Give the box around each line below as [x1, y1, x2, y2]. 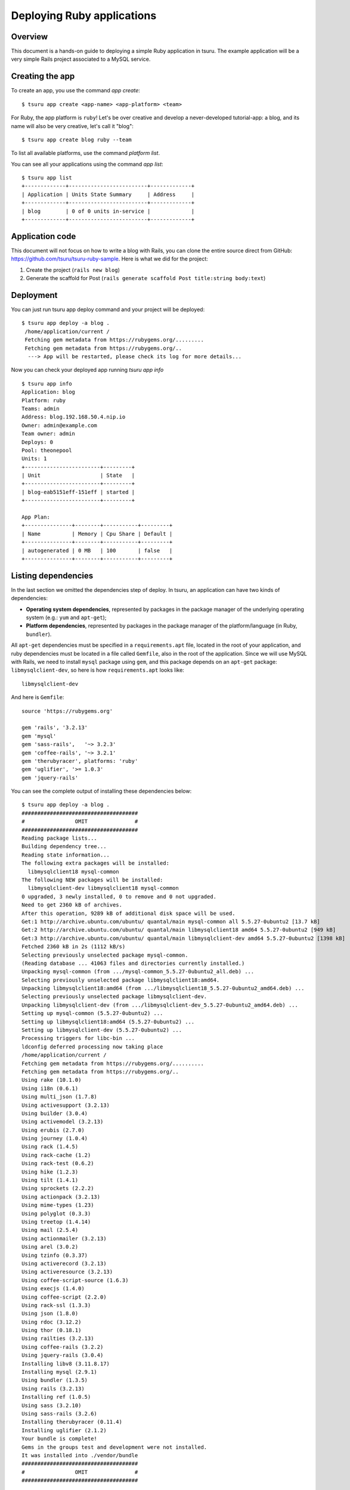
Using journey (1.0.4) [21, 1135, 88, 1142]
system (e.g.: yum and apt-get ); [26, 614, 107, 621]
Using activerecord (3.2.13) [21, 1260, 107, 1266]
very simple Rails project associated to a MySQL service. [11, 55, 151, 63]
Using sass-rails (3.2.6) [21, 1410, 98, 1417]
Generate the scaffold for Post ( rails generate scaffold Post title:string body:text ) [26, 275, 266, 282]
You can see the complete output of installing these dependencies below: [11, 787, 192, 795]
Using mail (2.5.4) [21, 1227, 79, 1234]
